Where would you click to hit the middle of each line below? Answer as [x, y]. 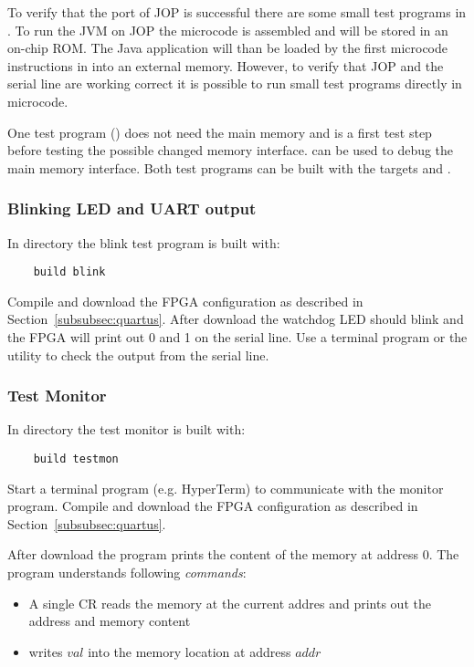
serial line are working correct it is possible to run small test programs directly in [235, 83]
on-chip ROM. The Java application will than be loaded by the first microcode [228, 48]
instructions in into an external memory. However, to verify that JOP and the [226, 65]
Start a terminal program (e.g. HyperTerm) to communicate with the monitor [226, 488]
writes [46, 651]
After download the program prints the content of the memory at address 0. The [233, 554]
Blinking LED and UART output [132, 208]
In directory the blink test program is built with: [144, 242]
